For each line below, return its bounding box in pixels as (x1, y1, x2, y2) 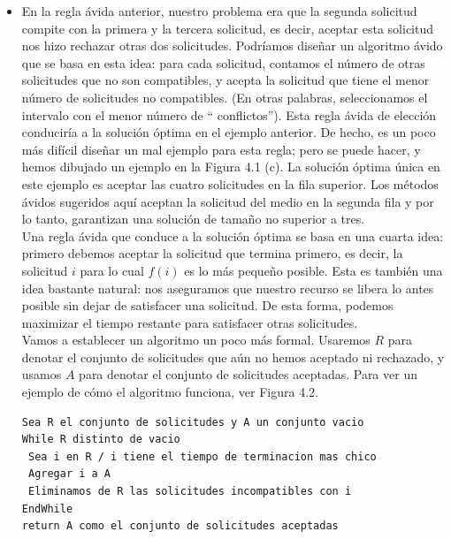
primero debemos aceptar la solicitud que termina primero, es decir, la (21, 244, 403, 262)
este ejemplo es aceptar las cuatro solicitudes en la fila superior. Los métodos (21, 174, 439, 193)
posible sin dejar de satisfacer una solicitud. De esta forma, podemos (21, 296, 394, 315)
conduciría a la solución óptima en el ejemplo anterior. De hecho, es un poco (21, 123, 436, 141)
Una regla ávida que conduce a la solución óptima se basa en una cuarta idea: (21, 226, 444, 245)
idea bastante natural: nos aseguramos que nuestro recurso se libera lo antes (21, 278, 434, 297)
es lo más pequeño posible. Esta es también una (184, 261, 443, 279)
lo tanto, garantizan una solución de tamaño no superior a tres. (21, 209, 365, 228)
